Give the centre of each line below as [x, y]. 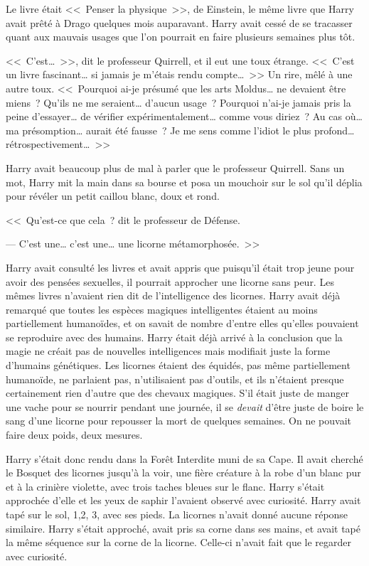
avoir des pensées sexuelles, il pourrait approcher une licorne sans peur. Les [170, 281]
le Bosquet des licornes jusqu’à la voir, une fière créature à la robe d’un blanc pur [183, 472]
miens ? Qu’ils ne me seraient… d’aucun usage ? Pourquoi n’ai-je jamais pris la [178, 102]
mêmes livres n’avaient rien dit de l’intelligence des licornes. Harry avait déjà [173, 295]
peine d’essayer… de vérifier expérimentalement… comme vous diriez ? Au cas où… [184, 116]
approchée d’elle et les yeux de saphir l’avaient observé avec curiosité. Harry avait [183, 500]
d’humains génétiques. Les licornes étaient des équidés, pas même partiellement [178, 365]
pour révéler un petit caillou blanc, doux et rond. [113, 196]
